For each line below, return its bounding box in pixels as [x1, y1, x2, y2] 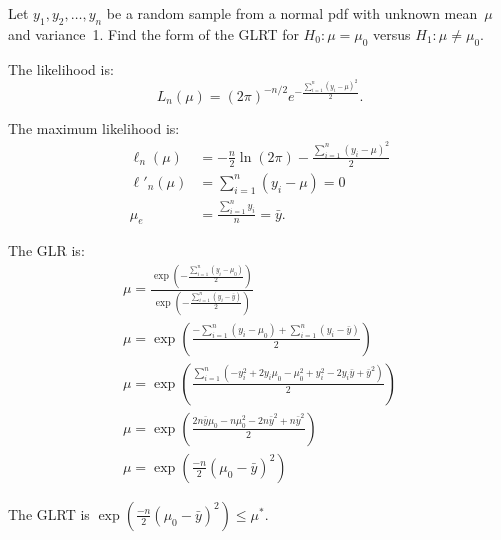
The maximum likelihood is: [8, 117, 180, 138]
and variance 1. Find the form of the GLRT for [8, 23, 299, 44]
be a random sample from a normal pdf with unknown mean [106, 3, 478, 23]
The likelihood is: [8, 58, 114, 79]
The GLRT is [8, 503, 90, 524]
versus [373, 23, 411, 44]
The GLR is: [8, 240, 85, 261]
